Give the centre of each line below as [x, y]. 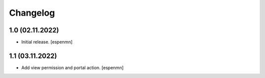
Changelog [32, 13]
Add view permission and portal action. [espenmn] [72, 67]
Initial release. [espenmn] [47, 42]
